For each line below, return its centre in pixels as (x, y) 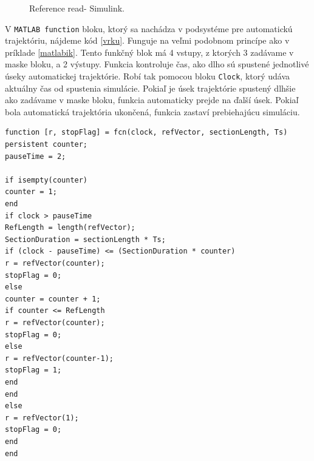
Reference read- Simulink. (77, 8)
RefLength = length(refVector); (70, 228)
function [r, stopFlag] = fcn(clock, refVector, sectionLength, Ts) (146, 133)
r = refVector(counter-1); (59, 358)
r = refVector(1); (42, 418)
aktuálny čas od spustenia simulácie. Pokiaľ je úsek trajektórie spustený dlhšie (150, 88)
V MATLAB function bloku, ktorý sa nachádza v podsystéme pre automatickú (149, 28)
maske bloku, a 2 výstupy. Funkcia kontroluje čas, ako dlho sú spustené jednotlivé (157, 64)
